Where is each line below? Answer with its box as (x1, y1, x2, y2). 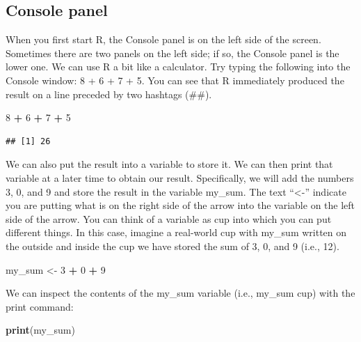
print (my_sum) (6, 322, 75, 337)
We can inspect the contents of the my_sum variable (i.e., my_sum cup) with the (6, 286, 355, 300)
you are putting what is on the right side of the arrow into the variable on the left (6, 198, 355, 212)
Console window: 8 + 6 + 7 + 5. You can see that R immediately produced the (6, 72, 344, 87)
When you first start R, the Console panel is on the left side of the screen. (6, 32, 321, 47)
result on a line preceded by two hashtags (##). (6, 86, 212, 101)
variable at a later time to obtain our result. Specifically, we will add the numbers (6, 170, 354, 185)
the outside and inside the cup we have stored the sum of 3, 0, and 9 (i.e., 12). (6, 238, 339, 253)
